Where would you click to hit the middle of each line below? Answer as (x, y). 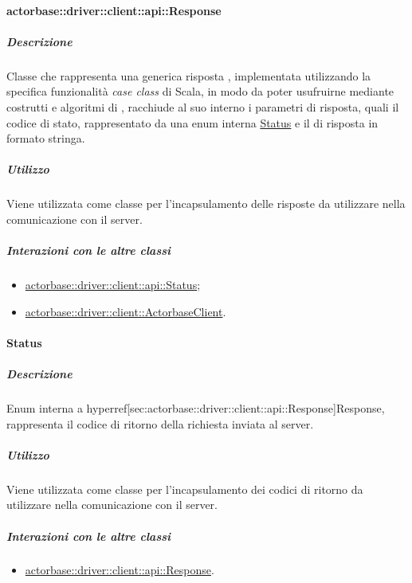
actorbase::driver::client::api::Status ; (113, 285)
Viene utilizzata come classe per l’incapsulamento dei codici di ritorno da (185, 489)
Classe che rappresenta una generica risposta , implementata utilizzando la (189, 75)
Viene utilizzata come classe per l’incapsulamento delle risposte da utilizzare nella (206, 203)
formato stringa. (46, 138)
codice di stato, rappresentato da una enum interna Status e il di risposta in (192, 122)
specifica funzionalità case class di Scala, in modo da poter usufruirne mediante (200, 91)
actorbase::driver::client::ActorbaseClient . (126, 311)
